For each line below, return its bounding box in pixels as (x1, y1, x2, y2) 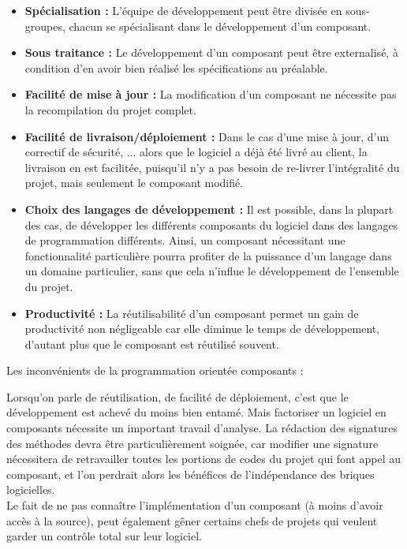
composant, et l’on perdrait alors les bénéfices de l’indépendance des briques (6, 465, 375, 482)
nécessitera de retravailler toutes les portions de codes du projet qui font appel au (6, 450, 401, 467)
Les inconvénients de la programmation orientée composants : (6, 362, 304, 379)
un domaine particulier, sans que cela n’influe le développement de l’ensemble (24, 263, 399, 279)
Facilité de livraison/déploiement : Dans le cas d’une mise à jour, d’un (24, 128, 389, 144)
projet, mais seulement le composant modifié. (24, 174, 244, 191)
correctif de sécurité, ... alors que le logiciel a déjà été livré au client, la (24, 144, 368, 160)
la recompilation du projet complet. (24, 101, 196, 118)
